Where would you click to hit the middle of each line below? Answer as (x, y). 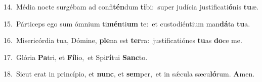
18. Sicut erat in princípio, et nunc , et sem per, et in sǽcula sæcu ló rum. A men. (129, 74)
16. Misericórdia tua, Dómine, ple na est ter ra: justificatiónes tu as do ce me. (123, 40)
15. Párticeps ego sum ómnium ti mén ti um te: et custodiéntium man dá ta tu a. (127, 23)
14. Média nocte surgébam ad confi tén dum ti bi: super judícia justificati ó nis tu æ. (131, 6)
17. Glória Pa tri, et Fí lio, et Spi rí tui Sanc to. (76, 57)
